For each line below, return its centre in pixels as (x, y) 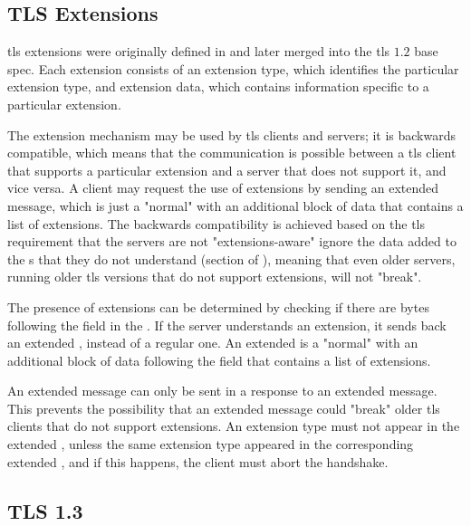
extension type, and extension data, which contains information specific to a (218, 86)
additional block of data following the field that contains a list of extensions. (219, 360)
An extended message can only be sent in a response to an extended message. (222, 391)
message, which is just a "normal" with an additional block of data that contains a (235, 205)
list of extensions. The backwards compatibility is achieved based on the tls (216, 223)
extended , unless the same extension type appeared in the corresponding (211, 444)
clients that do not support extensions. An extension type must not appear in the (234, 426)
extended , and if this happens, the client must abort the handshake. (198, 461)
